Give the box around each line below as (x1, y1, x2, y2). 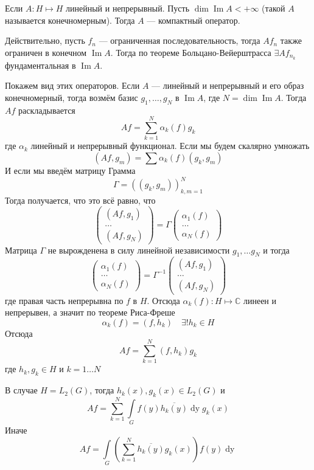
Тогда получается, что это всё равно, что (5, 193, 156, 206)
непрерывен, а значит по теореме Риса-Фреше (5, 306, 175, 319)
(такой (262, 2, 285, 14)
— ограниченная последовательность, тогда (99, 34, 260, 47)
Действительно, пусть (5, 34, 85, 47)
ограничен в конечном (5, 46, 87, 58)
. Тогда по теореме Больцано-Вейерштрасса (110, 46, 271, 58)
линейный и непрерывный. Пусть (66, 2, 190, 14)
